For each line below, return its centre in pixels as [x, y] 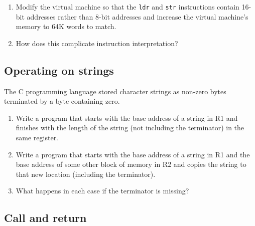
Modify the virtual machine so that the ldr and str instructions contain [127, 7]
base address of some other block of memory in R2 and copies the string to [131, 164]
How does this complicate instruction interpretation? [97, 43]
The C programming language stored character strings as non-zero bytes [115, 91]
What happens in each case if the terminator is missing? [102, 191]
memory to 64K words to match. [66, 26]
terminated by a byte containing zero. [62, 101]
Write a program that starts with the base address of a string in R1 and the [133, 154]
